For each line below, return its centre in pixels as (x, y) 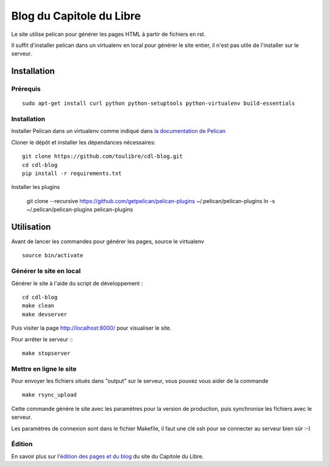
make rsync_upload (50, 395)
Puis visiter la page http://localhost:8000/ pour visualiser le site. (91, 328)
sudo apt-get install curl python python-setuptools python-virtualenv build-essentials (159, 103)
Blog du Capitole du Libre (76, 16)
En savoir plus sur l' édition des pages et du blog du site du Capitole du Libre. (108, 456)
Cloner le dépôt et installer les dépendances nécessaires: (83, 142)
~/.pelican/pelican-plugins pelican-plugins (80, 210)
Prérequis (26, 89)
